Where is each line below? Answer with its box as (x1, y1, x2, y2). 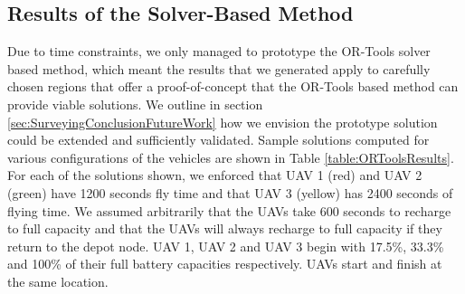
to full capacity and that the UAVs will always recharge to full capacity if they (7, 219, 442, 238)
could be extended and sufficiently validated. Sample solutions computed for (7, 130, 430, 149)
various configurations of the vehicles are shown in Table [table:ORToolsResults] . (7, 147, 454, 166)
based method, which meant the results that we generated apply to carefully (7, 59, 431, 78)
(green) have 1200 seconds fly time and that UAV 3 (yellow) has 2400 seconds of (7, 183, 453, 202)
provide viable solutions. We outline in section (7, 94, 263, 113)
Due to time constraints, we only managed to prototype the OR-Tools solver (7, 42, 431, 61)
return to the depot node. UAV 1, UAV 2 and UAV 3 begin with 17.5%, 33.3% (7, 236, 444, 255)
